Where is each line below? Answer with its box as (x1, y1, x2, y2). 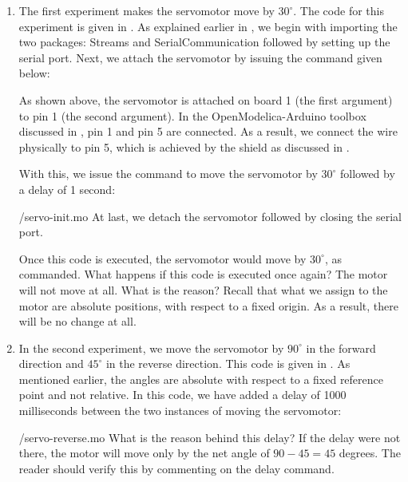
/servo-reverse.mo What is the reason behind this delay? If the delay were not (18, 429, 401, 445)
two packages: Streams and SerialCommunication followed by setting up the (18, 34, 390, 50)
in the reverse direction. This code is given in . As (105, 355, 351, 372)
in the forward (306, 339, 376, 356)
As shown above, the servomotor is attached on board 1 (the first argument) (18, 91, 393, 108)
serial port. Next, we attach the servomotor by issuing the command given (18, 49, 382, 65)
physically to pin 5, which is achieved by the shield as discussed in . (18, 138, 350, 155)
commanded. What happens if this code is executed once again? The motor (18, 266, 388, 282)
